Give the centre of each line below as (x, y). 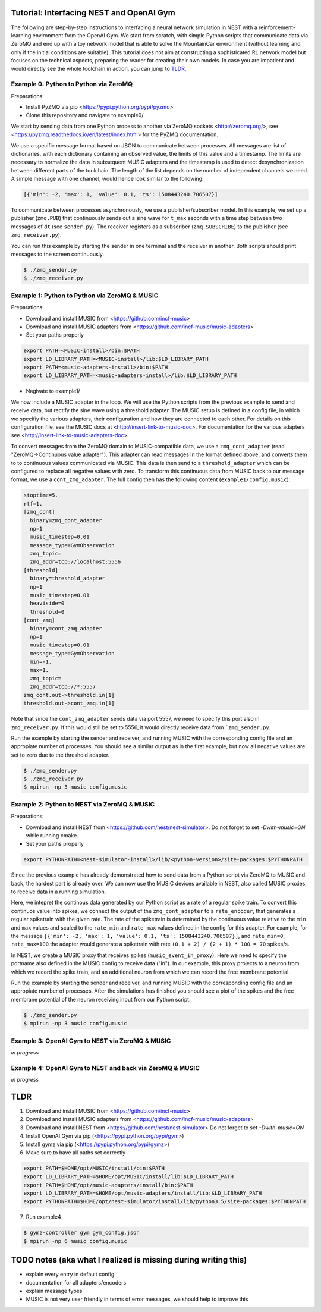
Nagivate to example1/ (53, 391)
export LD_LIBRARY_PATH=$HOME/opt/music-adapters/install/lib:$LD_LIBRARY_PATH (143, 1193)
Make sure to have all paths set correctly (76, 1152)
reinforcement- (277, 27)
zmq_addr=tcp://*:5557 (63, 687)
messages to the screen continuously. (57, 254)
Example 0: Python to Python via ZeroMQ (72, 84)
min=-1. (41, 662)
